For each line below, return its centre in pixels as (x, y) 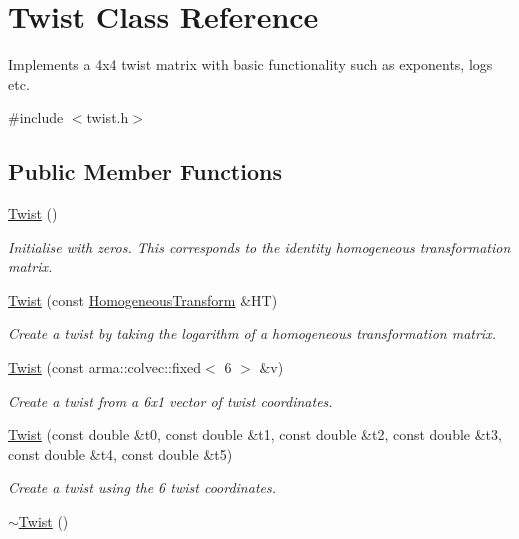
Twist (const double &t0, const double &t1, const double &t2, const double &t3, (255, 434)
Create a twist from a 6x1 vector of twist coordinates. (170, 400)
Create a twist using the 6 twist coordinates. (142, 487)
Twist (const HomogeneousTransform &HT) (143, 299)
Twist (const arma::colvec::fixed (105, 367)
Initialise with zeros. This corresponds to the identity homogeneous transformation (259, 246)
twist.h (107, 117)
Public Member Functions (145, 171)
